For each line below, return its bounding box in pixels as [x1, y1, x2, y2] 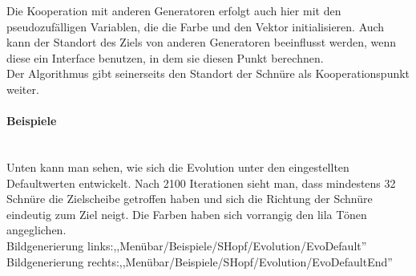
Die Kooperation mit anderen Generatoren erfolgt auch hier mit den [6, 2, 341, 18]
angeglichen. [6, 221, 67, 238]
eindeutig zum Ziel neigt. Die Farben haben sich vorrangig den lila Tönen [6, 205, 367, 222]
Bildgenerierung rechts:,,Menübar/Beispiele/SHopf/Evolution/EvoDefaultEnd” [6, 253, 393, 270]
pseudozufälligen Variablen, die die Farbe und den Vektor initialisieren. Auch [6, 18, 385, 34]
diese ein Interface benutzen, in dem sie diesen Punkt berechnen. [6, 49, 324, 66]
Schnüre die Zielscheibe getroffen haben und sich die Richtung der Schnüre [6, 190, 373, 207]
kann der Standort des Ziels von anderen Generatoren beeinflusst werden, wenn [6, 34, 396, 51]
